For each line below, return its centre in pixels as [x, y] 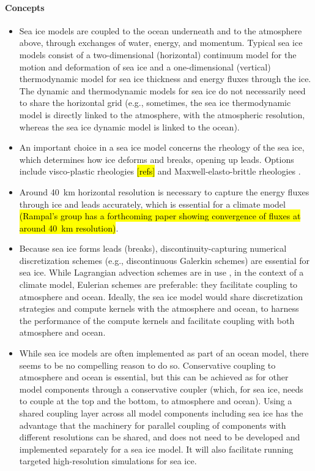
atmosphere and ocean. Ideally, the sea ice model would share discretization [161, 296]
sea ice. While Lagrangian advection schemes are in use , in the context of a [161, 272]
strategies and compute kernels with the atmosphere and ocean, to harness [159, 308]
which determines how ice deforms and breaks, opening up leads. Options [157, 159]
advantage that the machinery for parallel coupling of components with [153, 425]
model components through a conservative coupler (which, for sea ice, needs [161, 389]
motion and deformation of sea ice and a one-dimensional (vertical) [145, 66]
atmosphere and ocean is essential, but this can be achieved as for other [154, 377]
